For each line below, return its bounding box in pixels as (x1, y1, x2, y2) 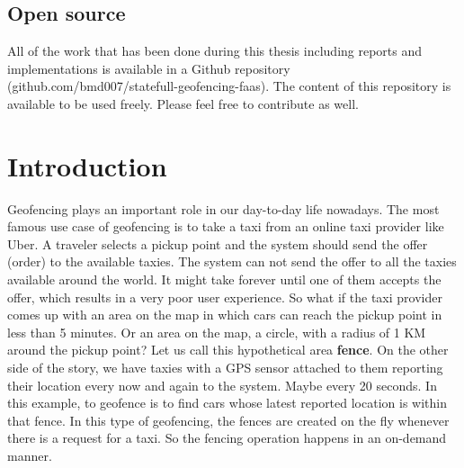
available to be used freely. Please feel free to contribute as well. (7, 94, 359, 112)
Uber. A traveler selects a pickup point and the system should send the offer (7, 234, 428, 253)
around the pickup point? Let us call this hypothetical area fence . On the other (7, 340, 449, 359)
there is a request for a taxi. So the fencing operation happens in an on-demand (7, 428, 447, 447)
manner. (7, 446, 52, 465)
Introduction (7, 147, 167, 184)
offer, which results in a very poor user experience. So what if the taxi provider (7, 287, 442, 306)
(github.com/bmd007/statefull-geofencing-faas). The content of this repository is (7, 76, 451, 95)
